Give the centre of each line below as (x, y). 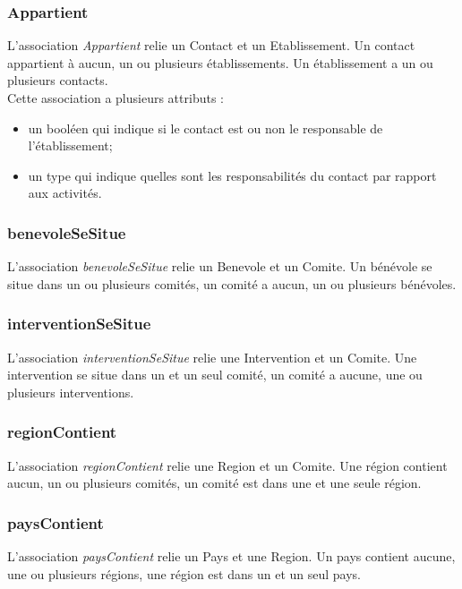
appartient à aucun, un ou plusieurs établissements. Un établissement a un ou (220, 62)
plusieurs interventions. (71, 392)
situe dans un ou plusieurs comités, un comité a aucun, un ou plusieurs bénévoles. (232, 283)
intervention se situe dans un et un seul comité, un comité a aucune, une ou (215, 375)
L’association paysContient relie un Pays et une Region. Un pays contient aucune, (231, 556)
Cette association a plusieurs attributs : (115, 98)
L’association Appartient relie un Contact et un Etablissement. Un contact (211, 45)
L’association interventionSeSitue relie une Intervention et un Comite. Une (212, 357)
